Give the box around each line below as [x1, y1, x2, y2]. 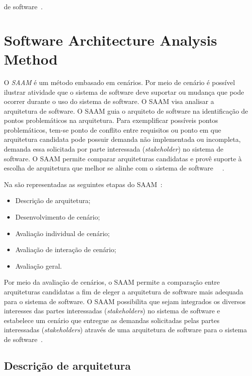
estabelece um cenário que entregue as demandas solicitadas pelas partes [4, 315, 219, 325]
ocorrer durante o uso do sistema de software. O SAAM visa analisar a [4, 96, 214, 106]
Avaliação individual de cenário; [15, 228, 110, 238]
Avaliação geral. [15, 260, 62, 271]
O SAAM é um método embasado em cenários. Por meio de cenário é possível [4, 77, 235, 87]
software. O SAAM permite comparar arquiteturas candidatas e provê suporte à [4, 153, 242, 163]
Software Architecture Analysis [4, 30, 217, 50]
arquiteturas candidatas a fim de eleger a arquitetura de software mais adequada [4, 287, 243, 296]
